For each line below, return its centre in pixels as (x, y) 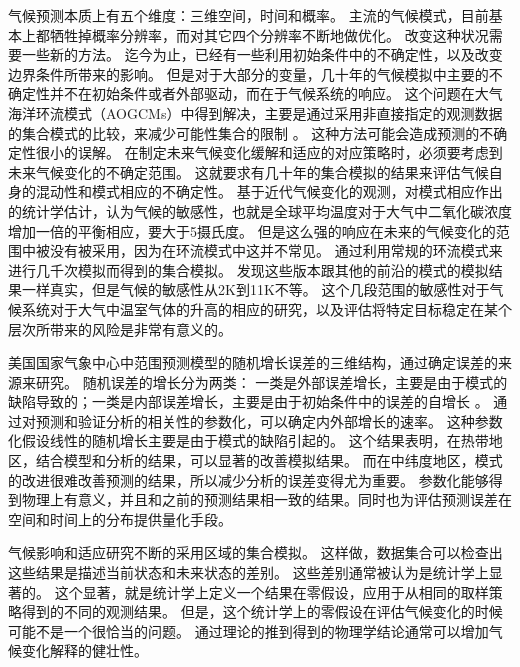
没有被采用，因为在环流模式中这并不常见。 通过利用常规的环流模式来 (276, 250)
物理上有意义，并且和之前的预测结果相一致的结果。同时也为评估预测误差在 (266, 499)
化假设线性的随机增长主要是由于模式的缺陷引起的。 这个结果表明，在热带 (248, 440)
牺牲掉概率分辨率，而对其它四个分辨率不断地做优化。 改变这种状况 (269, 34)
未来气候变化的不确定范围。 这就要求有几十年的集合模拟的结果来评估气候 (248, 171)
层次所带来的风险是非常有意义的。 (120, 328)
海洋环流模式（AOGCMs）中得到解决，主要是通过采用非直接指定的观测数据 (255, 112)
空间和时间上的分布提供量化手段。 (120, 518)
